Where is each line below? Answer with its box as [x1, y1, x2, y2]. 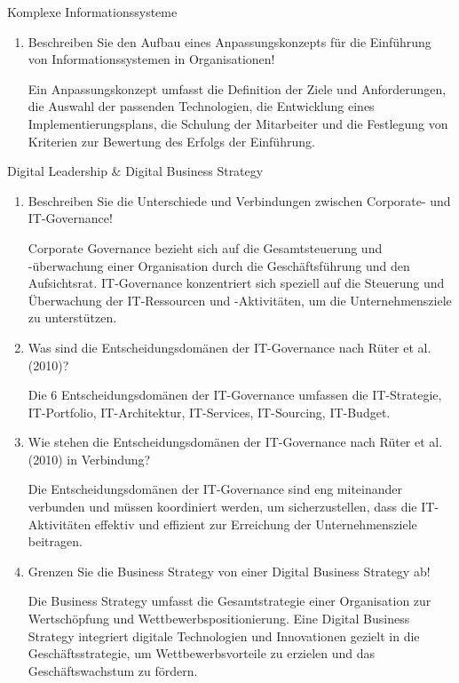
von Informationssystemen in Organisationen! [28, 50, 275, 68]
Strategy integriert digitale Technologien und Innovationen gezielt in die [28, 626, 420, 645]
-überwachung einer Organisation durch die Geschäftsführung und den [28, 256, 410, 274]
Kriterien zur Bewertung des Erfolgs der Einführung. [28, 131, 315, 150]
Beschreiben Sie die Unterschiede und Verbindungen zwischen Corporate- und [28, 191, 451, 210]
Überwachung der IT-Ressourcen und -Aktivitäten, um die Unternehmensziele [28, 290, 452, 309]
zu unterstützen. [28, 308, 117, 327]
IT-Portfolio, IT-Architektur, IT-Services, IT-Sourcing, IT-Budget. [28, 402, 391, 421]
